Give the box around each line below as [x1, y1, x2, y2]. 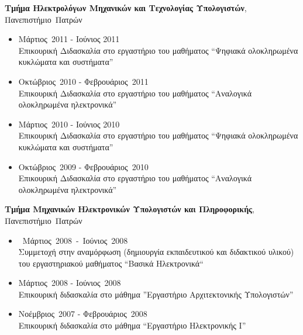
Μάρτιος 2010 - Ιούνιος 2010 [18, 118, 120, 130]
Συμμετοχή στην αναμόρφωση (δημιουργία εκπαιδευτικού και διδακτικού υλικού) [18, 246, 294, 258]
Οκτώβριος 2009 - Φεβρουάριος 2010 [18, 160, 149, 172]
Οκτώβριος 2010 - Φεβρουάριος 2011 [18, 75, 149, 87]
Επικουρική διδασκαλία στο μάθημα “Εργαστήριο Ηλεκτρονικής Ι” [18, 319, 246, 331]
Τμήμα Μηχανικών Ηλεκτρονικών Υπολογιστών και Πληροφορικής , [5, 203, 254, 215]
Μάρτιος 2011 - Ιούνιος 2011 [18, 33, 120, 45]
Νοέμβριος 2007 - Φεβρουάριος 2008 [18, 308, 147, 320]
